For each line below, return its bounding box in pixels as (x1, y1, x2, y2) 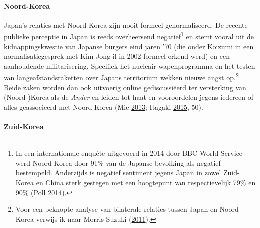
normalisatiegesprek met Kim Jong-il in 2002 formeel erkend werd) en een (4, 51, 230, 61)
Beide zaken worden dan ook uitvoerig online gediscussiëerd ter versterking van (4, 82, 246, 92)
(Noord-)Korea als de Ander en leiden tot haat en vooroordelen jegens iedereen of (4, 92, 254, 102)
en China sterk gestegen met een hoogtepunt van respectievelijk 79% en (36, 177, 256, 188)
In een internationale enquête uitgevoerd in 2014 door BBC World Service (15, 148, 243, 158)
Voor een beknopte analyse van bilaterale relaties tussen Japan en (15, 204, 217, 214)
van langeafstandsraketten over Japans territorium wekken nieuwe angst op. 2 (4, 71, 239, 83)
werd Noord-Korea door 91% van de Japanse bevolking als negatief (15, 157, 221, 168)
